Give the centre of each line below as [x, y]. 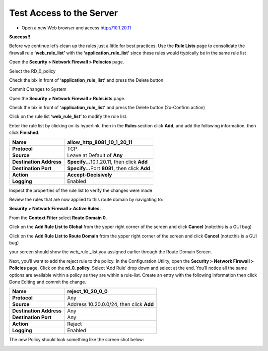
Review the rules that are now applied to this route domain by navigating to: [86, 200]
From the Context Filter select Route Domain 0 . [58, 218]
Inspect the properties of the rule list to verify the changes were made [81, 190]
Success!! [20, 37]
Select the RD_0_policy [32, 71]
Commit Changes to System [38, 89]
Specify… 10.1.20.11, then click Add [107, 162]
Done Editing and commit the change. [48, 282]
